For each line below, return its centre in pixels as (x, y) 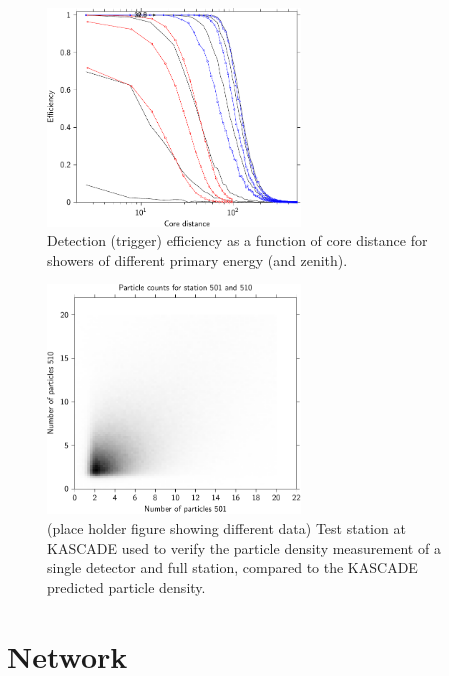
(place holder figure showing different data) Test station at (226, 528)
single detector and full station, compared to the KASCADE (232, 567)
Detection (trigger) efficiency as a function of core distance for (237, 240)
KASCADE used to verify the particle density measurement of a (244, 547)
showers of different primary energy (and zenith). (197, 259)
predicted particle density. (126, 586)
